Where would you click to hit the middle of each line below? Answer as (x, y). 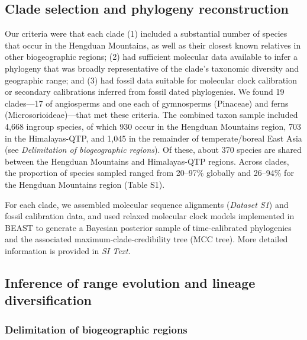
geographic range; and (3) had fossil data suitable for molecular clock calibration (151, 80)
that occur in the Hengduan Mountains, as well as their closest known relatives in (153, 45)
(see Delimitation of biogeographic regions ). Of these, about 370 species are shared (153, 150)
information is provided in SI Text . (68, 250)
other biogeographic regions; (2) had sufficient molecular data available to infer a (151, 57)
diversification (48, 300)
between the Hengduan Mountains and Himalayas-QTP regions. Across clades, (147, 161)
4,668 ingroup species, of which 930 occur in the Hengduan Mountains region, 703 (153, 126)
